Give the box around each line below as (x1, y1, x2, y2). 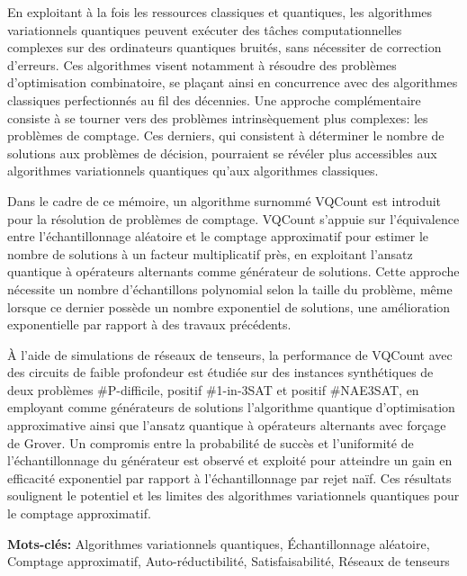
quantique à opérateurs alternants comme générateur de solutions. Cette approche (7, 262, 460, 281)
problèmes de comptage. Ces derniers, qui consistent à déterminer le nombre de (7, 126, 445, 145)
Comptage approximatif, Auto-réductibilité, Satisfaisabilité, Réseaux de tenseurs (7, 552, 450, 571)
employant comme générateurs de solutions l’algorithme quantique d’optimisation (7, 398, 455, 417)
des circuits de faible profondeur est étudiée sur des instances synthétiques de (7, 363, 434, 382)
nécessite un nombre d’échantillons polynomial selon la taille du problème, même (7, 279, 453, 298)
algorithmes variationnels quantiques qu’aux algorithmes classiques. (7, 161, 379, 180)
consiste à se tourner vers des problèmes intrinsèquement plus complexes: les (7, 108, 428, 127)
